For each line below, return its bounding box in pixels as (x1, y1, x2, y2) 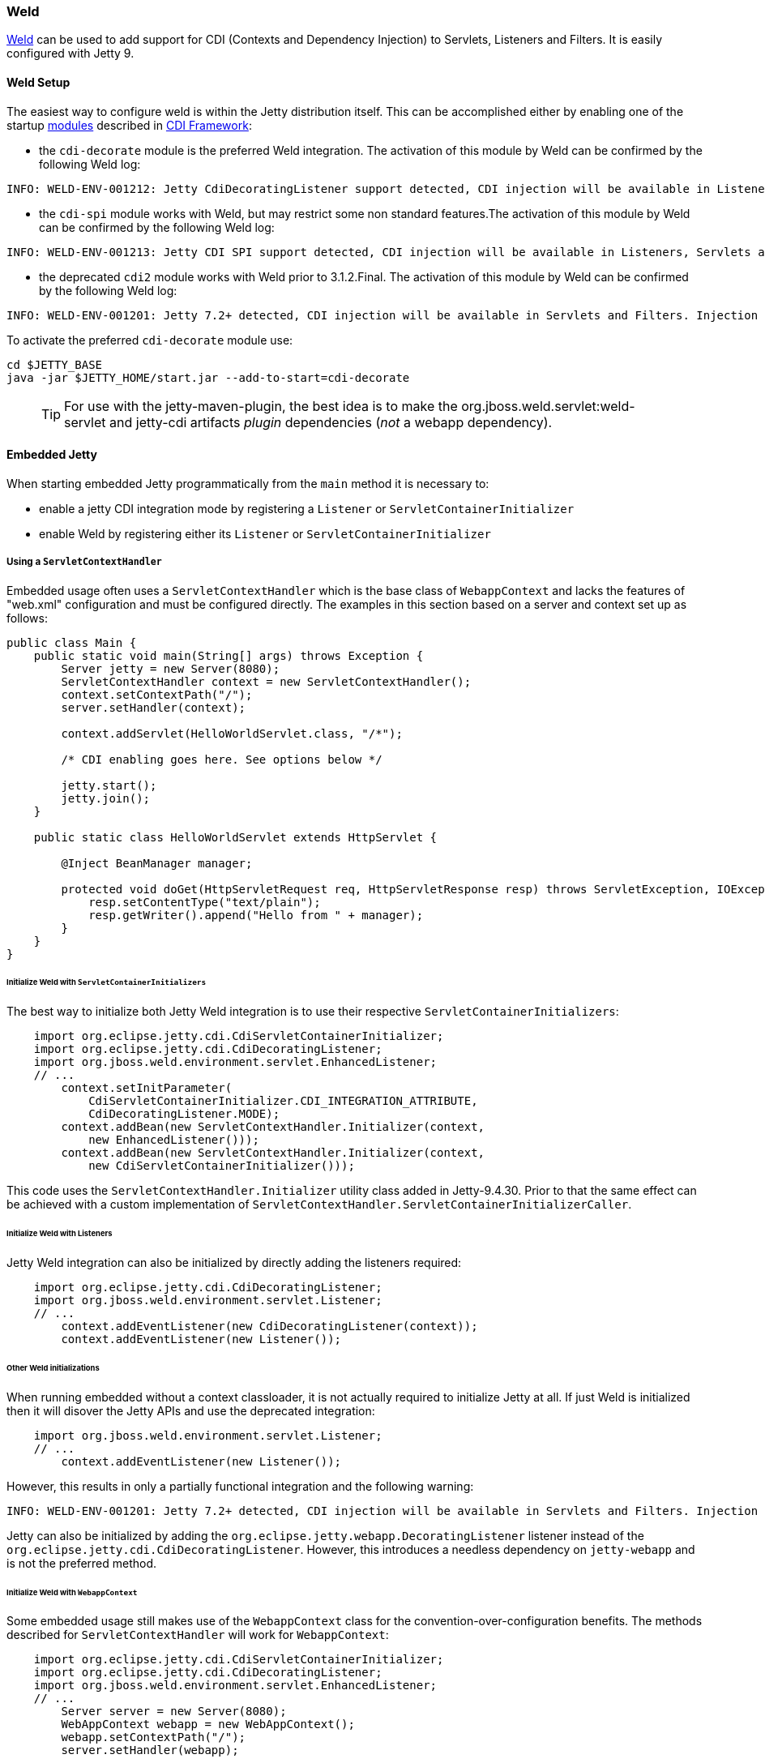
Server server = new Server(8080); (61, 1705, 287, 1718)
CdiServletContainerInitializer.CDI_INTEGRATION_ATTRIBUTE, (88, 1094, 478, 1108)
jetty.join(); (61, 791, 151, 805)
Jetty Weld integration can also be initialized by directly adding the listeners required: (6, 1255, 462, 1269)
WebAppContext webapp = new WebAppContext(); (61, 1718, 355, 1731)
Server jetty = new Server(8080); (61, 661, 280, 675)
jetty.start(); (61, 778, 157, 792)
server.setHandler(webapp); (61, 1744, 239, 1757)
